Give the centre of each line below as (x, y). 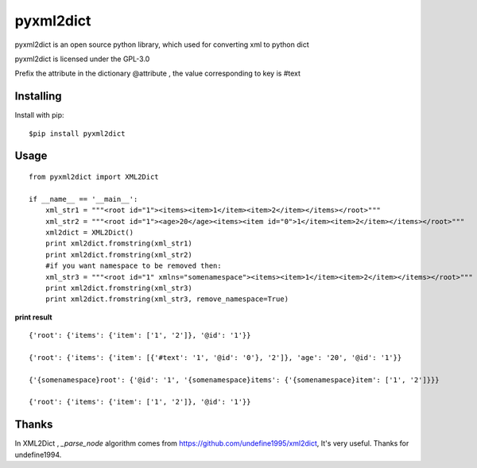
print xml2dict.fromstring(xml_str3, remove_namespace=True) (167, 299)
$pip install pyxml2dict (77, 133)
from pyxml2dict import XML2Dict (94, 177)
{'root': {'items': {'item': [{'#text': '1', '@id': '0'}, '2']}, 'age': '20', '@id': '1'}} (215, 357)
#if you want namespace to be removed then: (133, 266)
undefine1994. (38, 454)
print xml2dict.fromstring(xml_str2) (118, 255)
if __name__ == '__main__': (83, 199)
